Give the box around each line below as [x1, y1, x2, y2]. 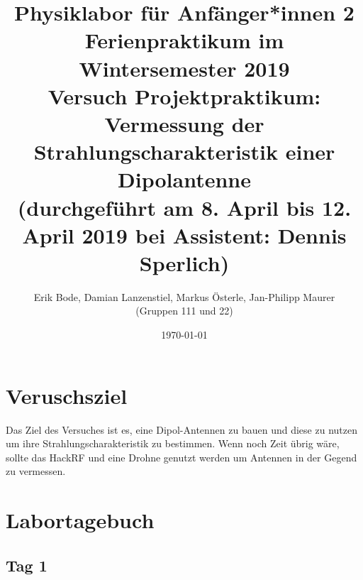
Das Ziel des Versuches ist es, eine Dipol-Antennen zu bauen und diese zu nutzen [6, 422, 357, 437]
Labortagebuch [6, 505, 155, 535]
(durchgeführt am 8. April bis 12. [17, 192, 352, 221]
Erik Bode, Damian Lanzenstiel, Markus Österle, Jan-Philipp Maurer [33, 289, 335, 304]
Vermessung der [104, 109, 264, 138]
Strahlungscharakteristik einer [33, 137, 335, 166]
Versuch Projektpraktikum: [48, 81, 321, 110]
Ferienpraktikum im [84, 26, 284, 55]
